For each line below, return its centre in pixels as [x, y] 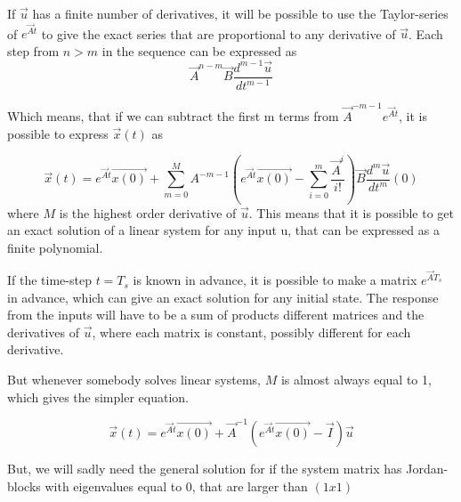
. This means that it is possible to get [351, 212]
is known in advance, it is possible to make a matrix [275, 280]
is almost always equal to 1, [356, 380]
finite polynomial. [55, 247]
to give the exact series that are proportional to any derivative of [218, 33]
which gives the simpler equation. [98, 397]
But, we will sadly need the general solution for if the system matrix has [205, 468]
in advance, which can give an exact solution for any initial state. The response [223, 297]
